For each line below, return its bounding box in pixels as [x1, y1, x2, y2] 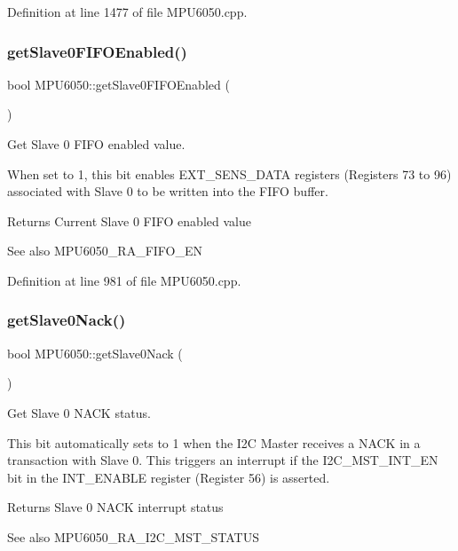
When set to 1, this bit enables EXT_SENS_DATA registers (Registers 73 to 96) [7, 164, 452, 183]
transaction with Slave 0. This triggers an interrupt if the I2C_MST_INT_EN [7, 451, 438, 469]
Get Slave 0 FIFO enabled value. [7, 135, 186, 153]
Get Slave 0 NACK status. [7, 403, 152, 421]
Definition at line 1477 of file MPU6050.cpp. [7, 3, 248, 20]
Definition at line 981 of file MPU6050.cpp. [7, 271, 241, 289]
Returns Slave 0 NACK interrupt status [7, 498, 224, 516]
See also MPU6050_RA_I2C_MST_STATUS [7, 527, 259, 546]
